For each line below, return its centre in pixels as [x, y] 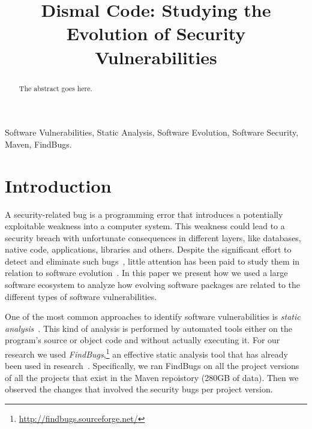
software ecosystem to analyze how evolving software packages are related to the [152, 285]
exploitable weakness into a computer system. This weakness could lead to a [145, 226]
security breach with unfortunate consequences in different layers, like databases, [153, 237]
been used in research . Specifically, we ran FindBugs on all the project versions [152, 366]
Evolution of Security [156, 33]
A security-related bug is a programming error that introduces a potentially [144, 214]
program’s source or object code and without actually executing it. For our [142, 340]
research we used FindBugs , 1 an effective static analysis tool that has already [146, 353]
